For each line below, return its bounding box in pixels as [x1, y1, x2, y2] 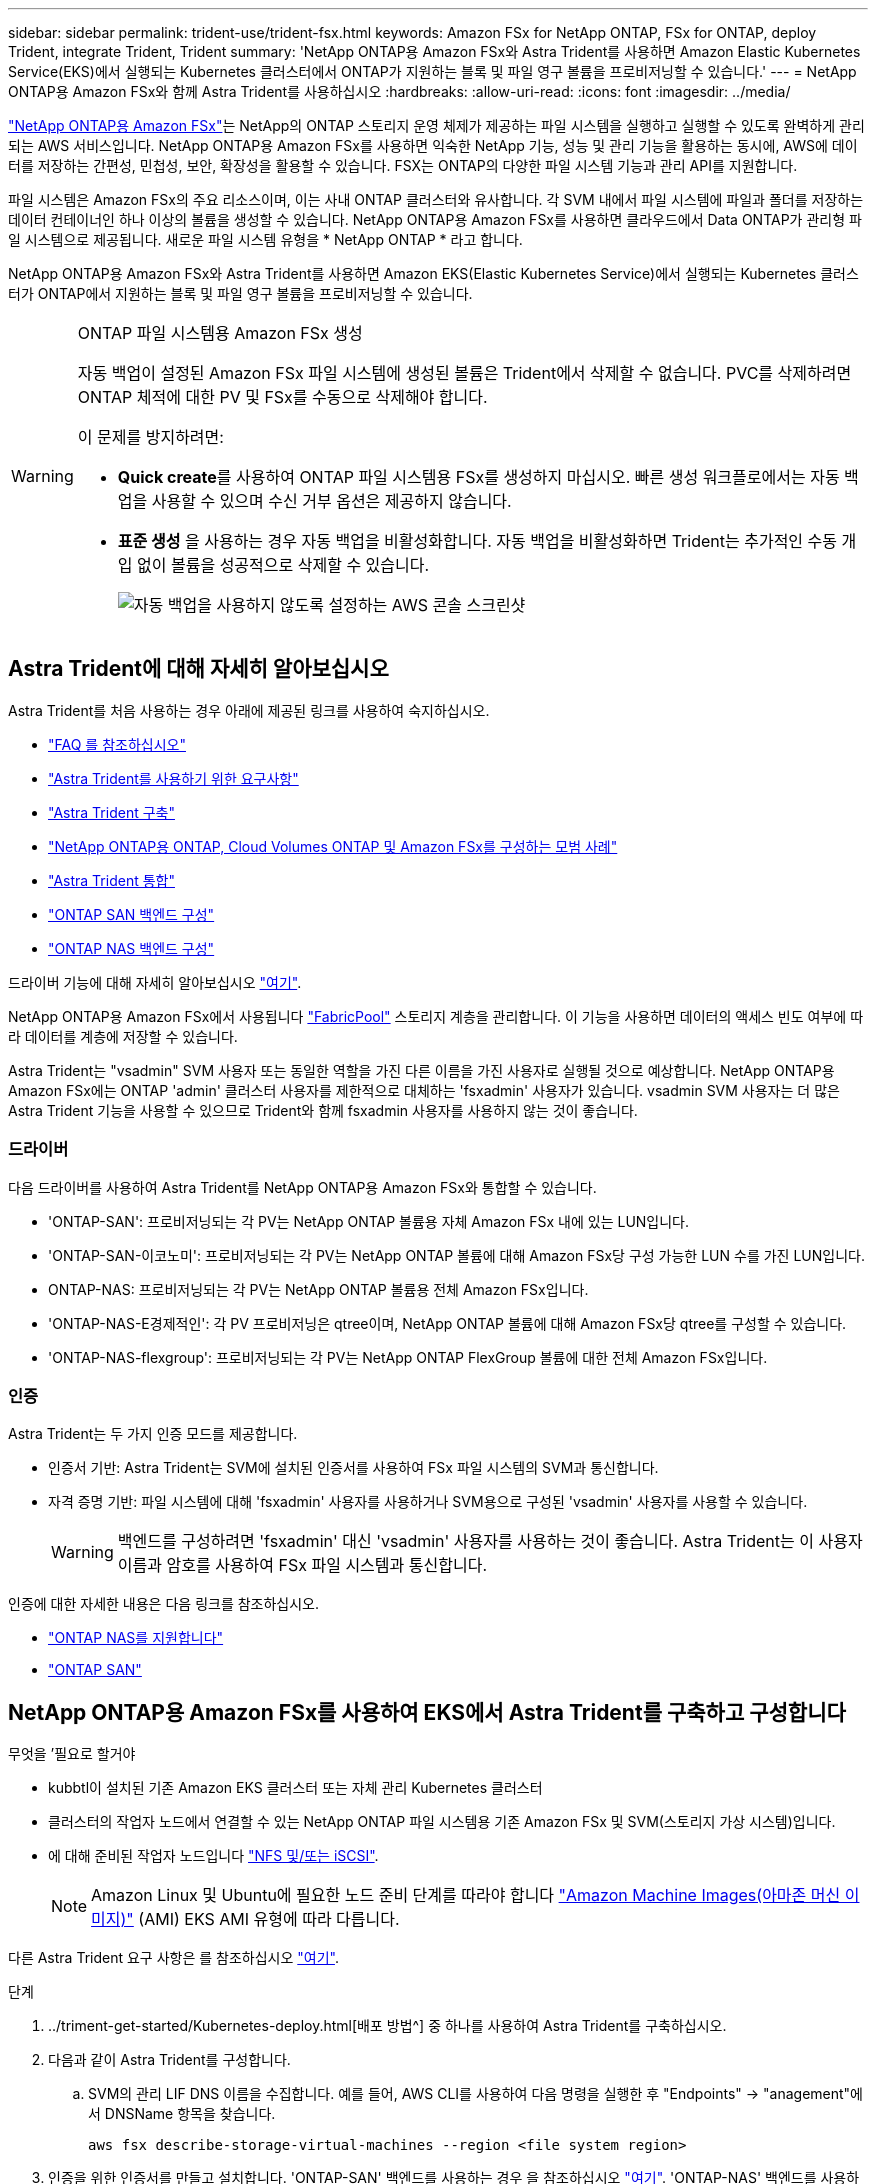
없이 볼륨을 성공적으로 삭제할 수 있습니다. [137, 555, 430, 575]
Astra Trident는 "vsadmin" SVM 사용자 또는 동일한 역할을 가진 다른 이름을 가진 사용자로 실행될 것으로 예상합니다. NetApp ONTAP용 [8, 1061, 835, 1079]
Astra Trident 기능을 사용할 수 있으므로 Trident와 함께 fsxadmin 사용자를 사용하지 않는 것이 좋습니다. [8, 1101, 638, 1119]
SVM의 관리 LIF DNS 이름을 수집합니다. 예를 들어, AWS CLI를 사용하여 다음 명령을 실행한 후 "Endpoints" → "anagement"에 [88, 2085, 863, 2103]
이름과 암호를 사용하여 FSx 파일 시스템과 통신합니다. [117, 1555, 487, 1576]
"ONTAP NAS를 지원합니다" [48, 1629, 224, 1647]
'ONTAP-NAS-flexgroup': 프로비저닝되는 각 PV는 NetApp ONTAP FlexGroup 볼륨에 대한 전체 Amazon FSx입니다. [48, 1348, 768, 1366]
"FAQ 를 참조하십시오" [48, 735, 186, 753]
